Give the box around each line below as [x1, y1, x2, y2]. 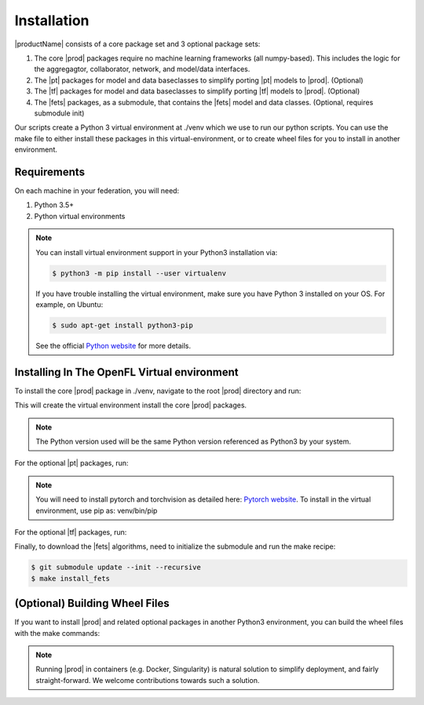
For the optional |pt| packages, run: [14, 458, 129, 468]
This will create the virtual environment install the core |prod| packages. [14, 400, 247, 410]
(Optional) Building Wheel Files [14, 597, 170, 610]
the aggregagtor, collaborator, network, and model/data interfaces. [34, 64, 250, 74]
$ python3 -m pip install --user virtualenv [52, 268, 227, 278]
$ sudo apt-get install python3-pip [52, 320, 194, 330]
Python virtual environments [34, 211, 126, 221]
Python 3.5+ [34, 200, 75, 210]
